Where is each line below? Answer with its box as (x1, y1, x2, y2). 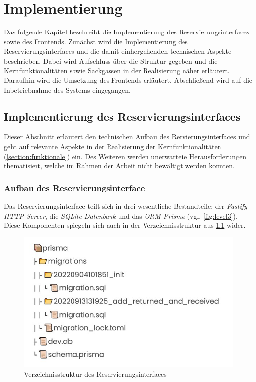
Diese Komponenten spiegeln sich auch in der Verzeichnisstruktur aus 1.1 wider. (4, 220, 246, 230)
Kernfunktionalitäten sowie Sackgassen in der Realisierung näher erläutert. (4, 65, 230, 75)
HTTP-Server (4, 210, 45, 221)
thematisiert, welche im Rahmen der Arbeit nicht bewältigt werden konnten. (4, 160, 235, 171)
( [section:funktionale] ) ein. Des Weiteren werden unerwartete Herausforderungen (4, 151, 247, 161)
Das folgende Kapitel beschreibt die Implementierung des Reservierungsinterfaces (4, 27, 249, 37)
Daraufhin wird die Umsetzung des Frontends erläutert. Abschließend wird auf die (4, 75, 253, 85)
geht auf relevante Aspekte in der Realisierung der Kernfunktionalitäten (4, 141, 221, 152)
